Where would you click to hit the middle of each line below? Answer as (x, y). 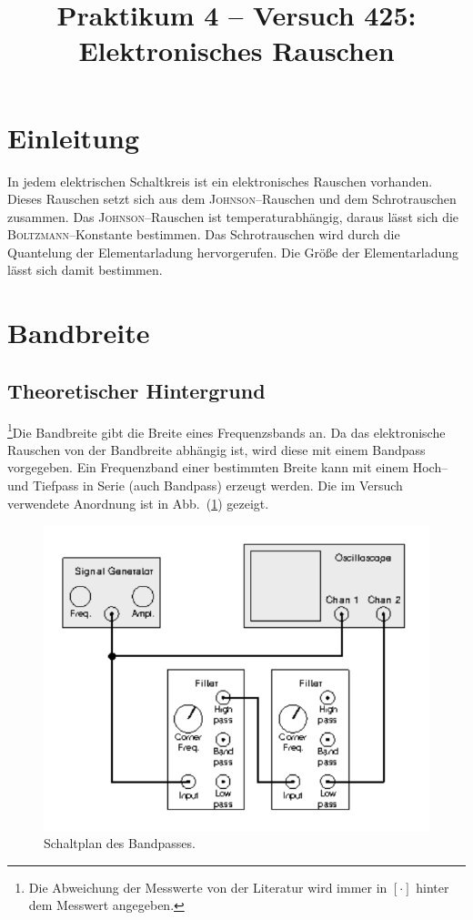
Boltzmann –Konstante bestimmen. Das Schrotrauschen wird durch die (204, 234)
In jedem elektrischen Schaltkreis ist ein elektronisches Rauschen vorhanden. (220, 181)
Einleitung (74, 137)
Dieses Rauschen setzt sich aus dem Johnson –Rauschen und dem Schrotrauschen (232, 199)
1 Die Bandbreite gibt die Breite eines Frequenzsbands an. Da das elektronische (226, 430)
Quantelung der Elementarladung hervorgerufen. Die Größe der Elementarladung (233, 252)
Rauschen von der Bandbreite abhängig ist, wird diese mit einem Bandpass (216, 449)
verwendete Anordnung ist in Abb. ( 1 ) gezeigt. (138, 503)
